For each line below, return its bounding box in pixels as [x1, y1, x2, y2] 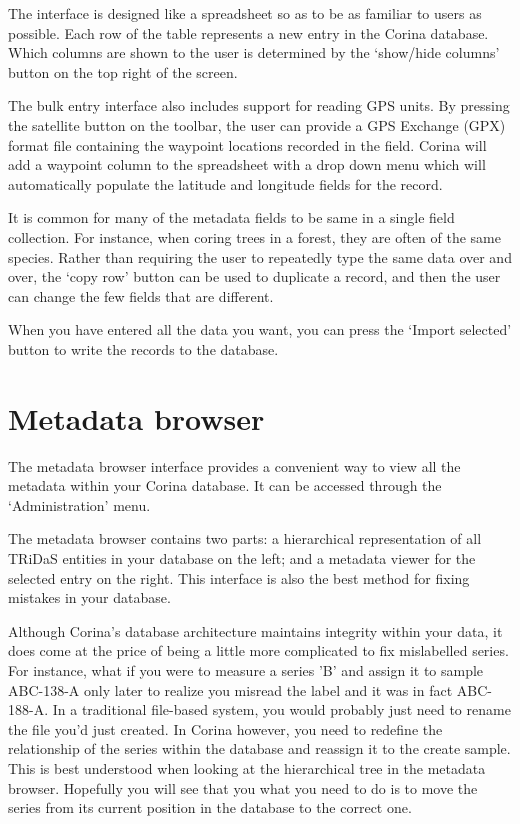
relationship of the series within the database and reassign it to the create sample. [8, 738, 511, 759]
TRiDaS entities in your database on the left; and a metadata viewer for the [8, 548, 476, 568]
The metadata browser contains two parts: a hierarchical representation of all [8, 528, 482, 549]
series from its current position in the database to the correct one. [8, 797, 412, 818]
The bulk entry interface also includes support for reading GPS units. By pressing [8, 95, 510, 116]
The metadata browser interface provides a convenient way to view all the [8, 455, 461, 476]
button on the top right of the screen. [8, 61, 238, 82]
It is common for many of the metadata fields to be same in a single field [8, 207, 455, 228]
